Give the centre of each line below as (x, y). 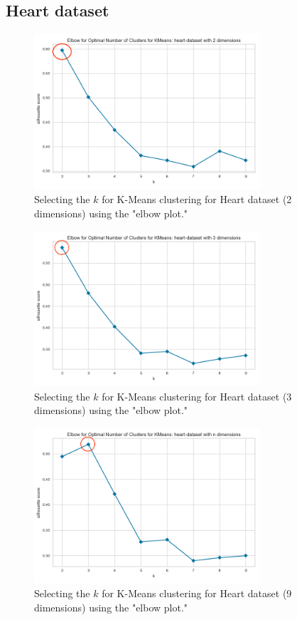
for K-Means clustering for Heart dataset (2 (197, 199)
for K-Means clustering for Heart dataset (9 (197, 593)
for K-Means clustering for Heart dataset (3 (197, 396)
